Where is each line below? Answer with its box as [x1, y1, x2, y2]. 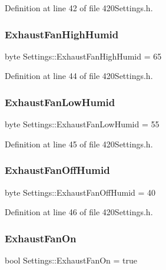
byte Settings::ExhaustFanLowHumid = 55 [5, 118, 160, 130]
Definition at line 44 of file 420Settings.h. [5, 70, 153, 82]
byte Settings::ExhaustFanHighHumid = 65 [5, 50, 162, 62]
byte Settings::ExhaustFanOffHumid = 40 [5, 186, 156, 198]
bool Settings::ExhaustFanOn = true [5, 254, 138, 266]
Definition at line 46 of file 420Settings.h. [5, 206, 153, 218]
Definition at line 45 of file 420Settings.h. [5, 137, 153, 150]
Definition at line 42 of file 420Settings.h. [5, 2, 153, 14]
